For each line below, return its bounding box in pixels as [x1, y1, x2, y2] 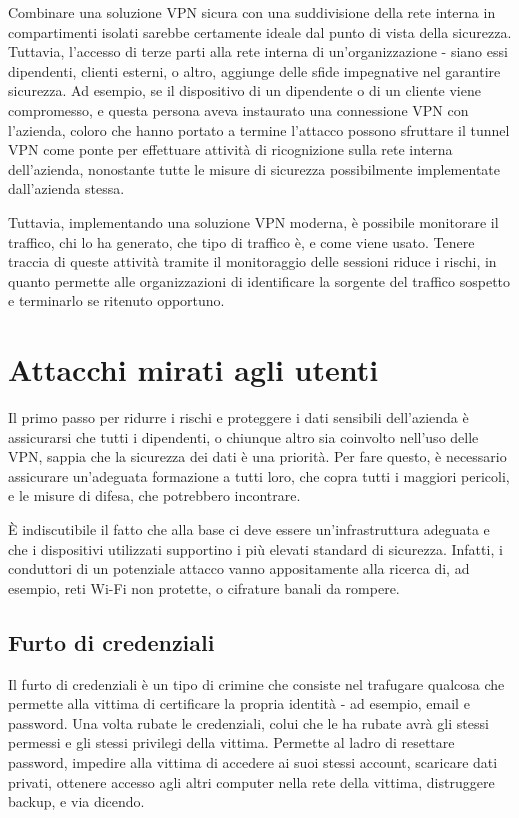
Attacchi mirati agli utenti [8, 349, 379, 390]
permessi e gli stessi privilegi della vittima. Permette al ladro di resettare [8, 732, 455, 753]
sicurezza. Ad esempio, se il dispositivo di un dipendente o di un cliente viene [8, 80, 481, 101]
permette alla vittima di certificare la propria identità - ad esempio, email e [8, 693, 470, 714]
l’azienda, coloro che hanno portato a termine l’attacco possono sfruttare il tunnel [8, 119, 510, 140]
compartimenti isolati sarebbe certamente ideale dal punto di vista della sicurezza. [8, 21, 512, 42]
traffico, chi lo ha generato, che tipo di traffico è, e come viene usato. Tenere [8, 231, 475, 252]
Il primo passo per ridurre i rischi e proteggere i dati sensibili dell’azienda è [8, 407, 469, 428]
